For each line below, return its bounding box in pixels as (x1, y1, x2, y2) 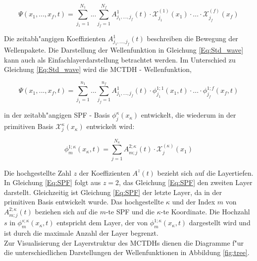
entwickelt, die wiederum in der (141, 110, 236, 120)
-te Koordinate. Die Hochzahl (160, 206, 250, 216)
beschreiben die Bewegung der (147, 33, 238, 44)
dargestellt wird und (189, 217, 251, 228)
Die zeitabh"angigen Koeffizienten (4, 33, 106, 44)
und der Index (172, 196, 215, 207)
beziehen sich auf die (35, 206, 98, 216)
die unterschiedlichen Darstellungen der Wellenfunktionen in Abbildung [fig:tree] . (4, 247, 250, 258)
